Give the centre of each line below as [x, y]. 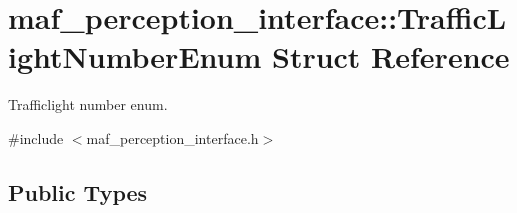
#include [36, 137]
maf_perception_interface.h [172, 137]
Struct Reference [390, 56]
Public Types [78, 191]
